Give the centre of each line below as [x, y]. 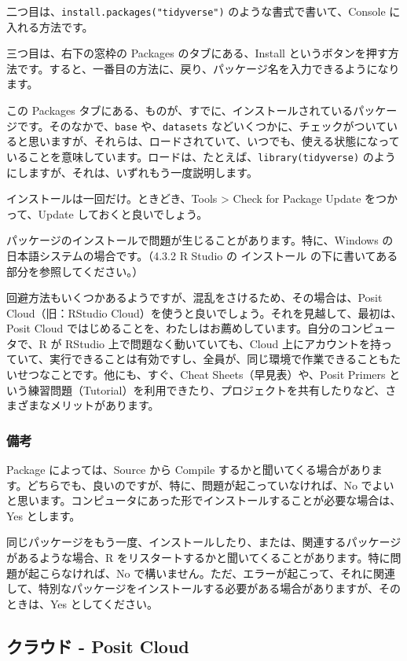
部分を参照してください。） [75, 271]
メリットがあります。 [104, 405]
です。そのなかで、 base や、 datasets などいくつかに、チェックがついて [202, 125]
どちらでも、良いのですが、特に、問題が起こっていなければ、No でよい [211, 485]
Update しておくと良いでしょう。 [123, 213]
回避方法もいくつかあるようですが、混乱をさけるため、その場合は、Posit [194, 297]
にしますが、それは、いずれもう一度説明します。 [132, 172]
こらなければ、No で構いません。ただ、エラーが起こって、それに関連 [217, 573]
